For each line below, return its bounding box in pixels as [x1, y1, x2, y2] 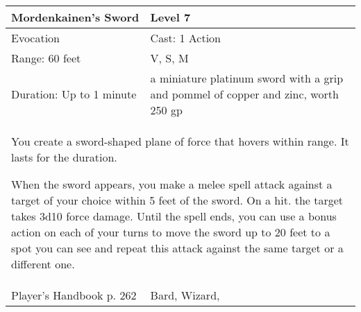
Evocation [11, 30, 60, 46]
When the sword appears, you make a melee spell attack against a [11, 176, 333, 192]
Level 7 [150, 9, 191, 25]
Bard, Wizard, [150, 287, 220, 303]
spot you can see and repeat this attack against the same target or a [11, 240, 344, 256]
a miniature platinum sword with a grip [150, 70, 344, 86]
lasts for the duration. [11, 149, 117, 165]
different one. [11, 256, 75, 272]
